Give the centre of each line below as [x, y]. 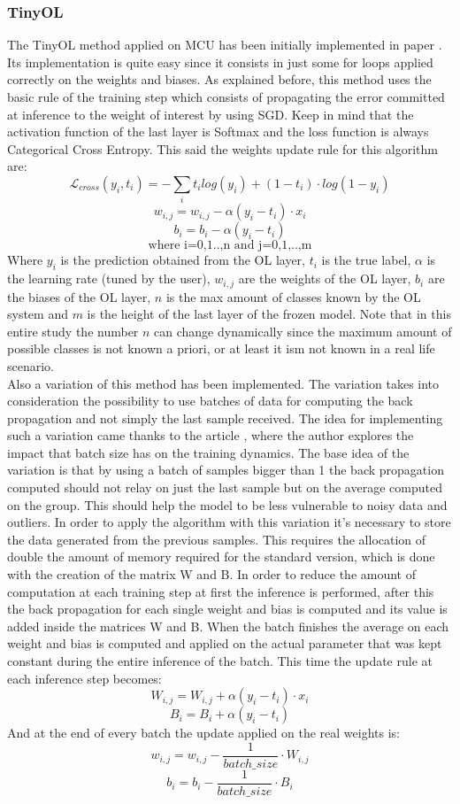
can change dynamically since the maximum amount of [303, 331]
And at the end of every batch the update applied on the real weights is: [203, 733]
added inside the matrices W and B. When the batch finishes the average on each [228, 626]
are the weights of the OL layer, [325, 278]
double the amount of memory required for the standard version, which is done [221, 557]
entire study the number [73, 331]
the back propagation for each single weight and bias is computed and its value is [227, 609]
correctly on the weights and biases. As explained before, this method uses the [219, 79]
